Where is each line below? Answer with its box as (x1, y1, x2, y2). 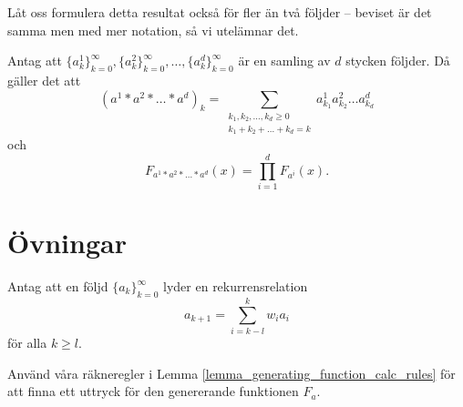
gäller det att (7, 70, 81, 89)
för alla (7, 332, 47, 351)
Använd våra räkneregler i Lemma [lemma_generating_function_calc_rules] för (7, 363, 456, 382)
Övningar (7, 224, 127, 261)
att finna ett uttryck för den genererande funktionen (7, 382, 299, 401)
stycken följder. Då (345, 51, 450, 70)
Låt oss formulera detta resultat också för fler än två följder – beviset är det (7, 3, 432, 21)
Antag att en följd (7, 277, 108, 295)
